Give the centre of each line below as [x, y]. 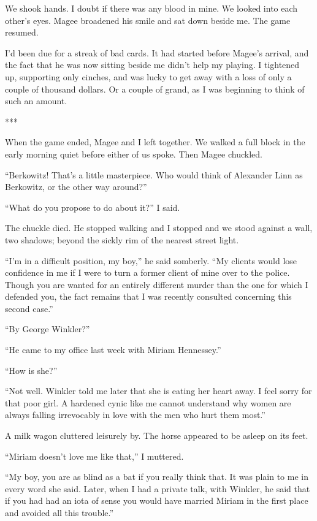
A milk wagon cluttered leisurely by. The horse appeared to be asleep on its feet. [157, 435]
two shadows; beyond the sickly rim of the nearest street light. [122, 239]
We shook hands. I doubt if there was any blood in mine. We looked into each [151, 8]
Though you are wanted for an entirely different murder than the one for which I [157, 284]
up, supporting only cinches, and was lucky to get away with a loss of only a [148, 76]
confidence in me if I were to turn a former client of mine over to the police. [147, 272]
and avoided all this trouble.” [59, 512]
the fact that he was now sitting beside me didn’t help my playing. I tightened [152, 65]
